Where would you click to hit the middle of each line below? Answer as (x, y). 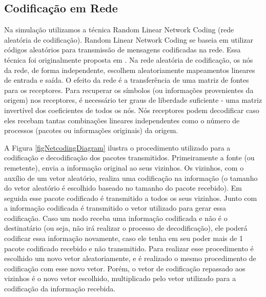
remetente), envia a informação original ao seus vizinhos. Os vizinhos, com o (124, 167)
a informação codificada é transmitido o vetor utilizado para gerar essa (115, 208)
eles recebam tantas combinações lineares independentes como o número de (122, 120)
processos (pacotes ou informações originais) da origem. (91, 130)
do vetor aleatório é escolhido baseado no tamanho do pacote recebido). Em (123, 188)
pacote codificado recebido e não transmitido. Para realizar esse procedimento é (129, 248)
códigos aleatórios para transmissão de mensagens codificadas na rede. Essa (122, 50)
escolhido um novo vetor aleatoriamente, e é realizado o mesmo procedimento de (130, 258)
